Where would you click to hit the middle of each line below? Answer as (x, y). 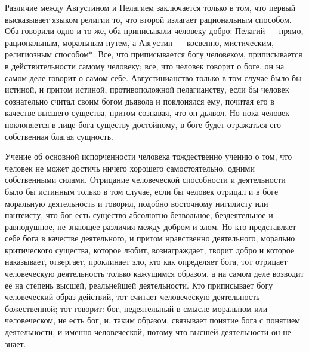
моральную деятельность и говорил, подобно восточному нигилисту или (137, 203)
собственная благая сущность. (59, 136)
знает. (16, 343)
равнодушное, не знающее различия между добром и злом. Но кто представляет (151, 226)
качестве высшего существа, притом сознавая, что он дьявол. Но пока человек (147, 113)
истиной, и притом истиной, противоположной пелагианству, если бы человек (147, 89)
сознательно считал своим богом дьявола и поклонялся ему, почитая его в (140, 101)
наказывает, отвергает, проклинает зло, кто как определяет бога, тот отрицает (146, 261)
